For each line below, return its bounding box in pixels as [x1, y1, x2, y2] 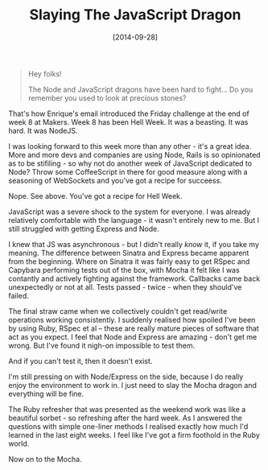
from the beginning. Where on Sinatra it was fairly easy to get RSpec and [8, 256, 250, 266]
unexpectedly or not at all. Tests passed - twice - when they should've [8, 282, 242, 291]
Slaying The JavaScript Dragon [29, 6, 241, 24]
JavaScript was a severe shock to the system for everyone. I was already [8, 207, 251, 216]
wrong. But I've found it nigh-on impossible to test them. [8, 340, 196, 350]
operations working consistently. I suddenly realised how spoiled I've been [8, 315, 256, 324]
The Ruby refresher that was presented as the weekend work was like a [8, 404, 246, 414]
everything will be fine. [8, 389, 85, 398]
